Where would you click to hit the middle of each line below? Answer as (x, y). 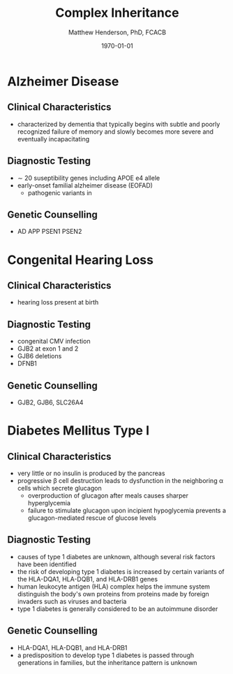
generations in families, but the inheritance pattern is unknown (107, 662)
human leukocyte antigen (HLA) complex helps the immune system (114, 587)
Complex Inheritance (117, 13)
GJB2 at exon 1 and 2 (48, 349)
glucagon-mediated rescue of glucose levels (92, 518)
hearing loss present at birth (58, 302)
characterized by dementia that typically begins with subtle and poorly (119, 124)
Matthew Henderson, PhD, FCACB (117, 32)
